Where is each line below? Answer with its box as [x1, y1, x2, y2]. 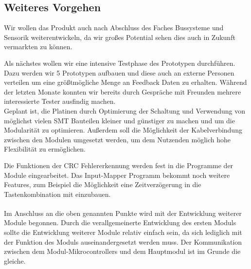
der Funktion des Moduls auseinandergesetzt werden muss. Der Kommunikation [4, 236, 242, 247]
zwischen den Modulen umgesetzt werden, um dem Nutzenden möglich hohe [4, 134, 231, 144]
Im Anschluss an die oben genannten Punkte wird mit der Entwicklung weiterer [4, 208, 242, 218]
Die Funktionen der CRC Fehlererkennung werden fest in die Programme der [4, 160, 233, 170]
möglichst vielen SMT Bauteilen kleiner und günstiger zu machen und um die [4, 115, 235, 125]
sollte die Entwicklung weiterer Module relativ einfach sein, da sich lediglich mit [4, 227, 242, 237]
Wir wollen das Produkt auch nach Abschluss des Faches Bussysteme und [4, 22, 224, 33]
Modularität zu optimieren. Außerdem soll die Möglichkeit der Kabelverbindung [4, 125, 242, 135]
